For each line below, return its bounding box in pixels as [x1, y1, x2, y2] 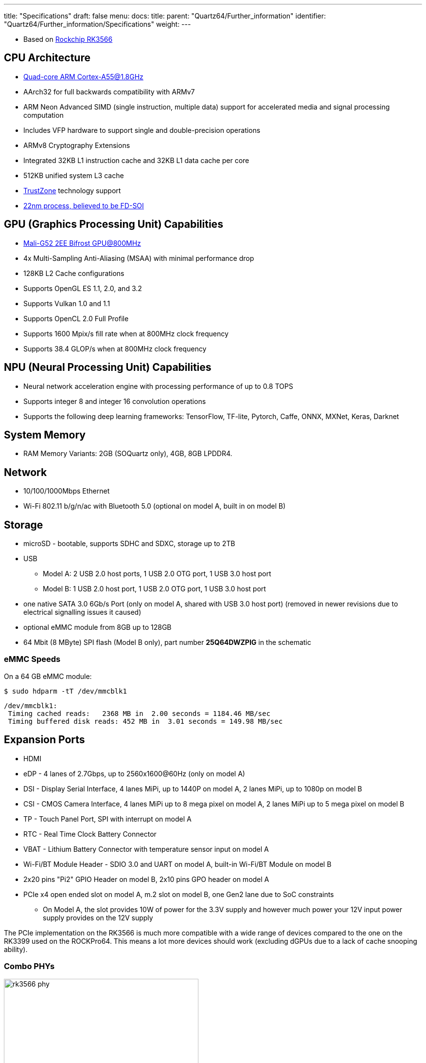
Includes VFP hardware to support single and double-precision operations [23, 126, 261, 134]
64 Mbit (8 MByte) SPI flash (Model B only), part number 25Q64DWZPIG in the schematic [23, 638, 311, 647]
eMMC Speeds [4, 654, 61, 664]
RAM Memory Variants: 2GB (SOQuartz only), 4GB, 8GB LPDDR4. [23, 449, 232, 458]
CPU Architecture [4, 52, 90, 64]
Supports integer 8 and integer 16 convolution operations [23, 397, 206, 405]
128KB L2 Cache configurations [23, 269, 124, 277]
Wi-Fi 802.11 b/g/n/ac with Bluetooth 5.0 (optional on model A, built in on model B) [23, 502, 286, 511]
